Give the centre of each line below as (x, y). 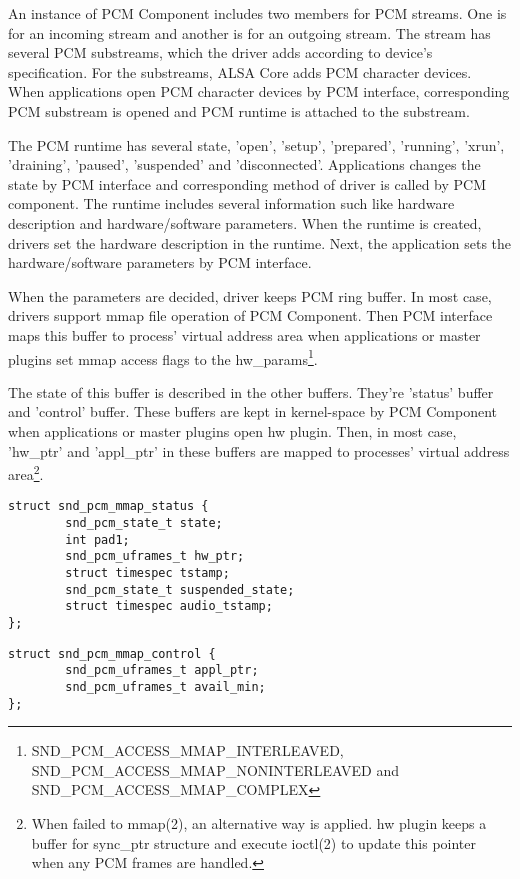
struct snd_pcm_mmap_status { (108, 506)
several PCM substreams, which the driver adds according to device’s (220, 52)
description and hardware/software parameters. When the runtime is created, (245, 222)
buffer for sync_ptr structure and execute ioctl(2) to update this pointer (254, 842)
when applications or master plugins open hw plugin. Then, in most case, (232, 430)
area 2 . (26, 472)
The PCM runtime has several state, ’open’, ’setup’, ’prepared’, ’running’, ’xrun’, (256, 144)
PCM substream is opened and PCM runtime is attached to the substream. (239, 110)
